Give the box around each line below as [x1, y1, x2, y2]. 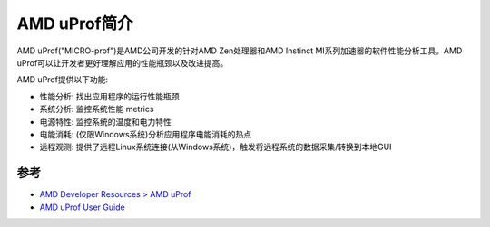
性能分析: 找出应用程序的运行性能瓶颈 [39, 90, 180, 101]
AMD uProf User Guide [39, 202, 126, 213]
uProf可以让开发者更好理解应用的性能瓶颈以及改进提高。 [16, 57, 229, 68]
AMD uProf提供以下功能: [16, 74, 109, 85]
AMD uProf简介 [16, 14, 133, 33]
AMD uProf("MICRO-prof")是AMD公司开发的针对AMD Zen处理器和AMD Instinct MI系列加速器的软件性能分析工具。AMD [16, 45, 463, 56]
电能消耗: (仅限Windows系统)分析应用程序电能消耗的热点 [39, 128, 252, 139]
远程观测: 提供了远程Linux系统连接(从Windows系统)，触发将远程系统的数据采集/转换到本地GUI [39, 141, 392, 153]
